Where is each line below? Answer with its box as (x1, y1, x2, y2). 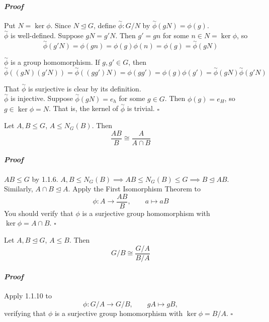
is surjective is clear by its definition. (28, 83, 141, 93)
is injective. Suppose (11, 93, 73, 103)
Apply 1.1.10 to (4, 290, 52, 301)
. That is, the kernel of (48, 103, 119, 114)
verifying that (4, 308, 46, 318)
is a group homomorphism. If (11, 56, 100, 67)
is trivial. (127, 103, 155, 114)
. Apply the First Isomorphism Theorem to (68, 183, 201, 194)
